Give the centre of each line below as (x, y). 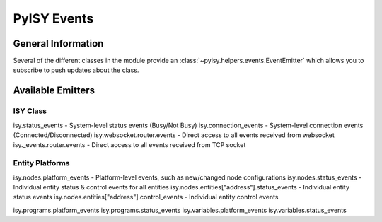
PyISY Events (53, 18)
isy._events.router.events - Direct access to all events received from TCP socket (129, 145)
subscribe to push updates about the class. (76, 70)
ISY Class (30, 111)
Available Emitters (54, 91)
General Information (58, 43)
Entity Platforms (41, 163)
